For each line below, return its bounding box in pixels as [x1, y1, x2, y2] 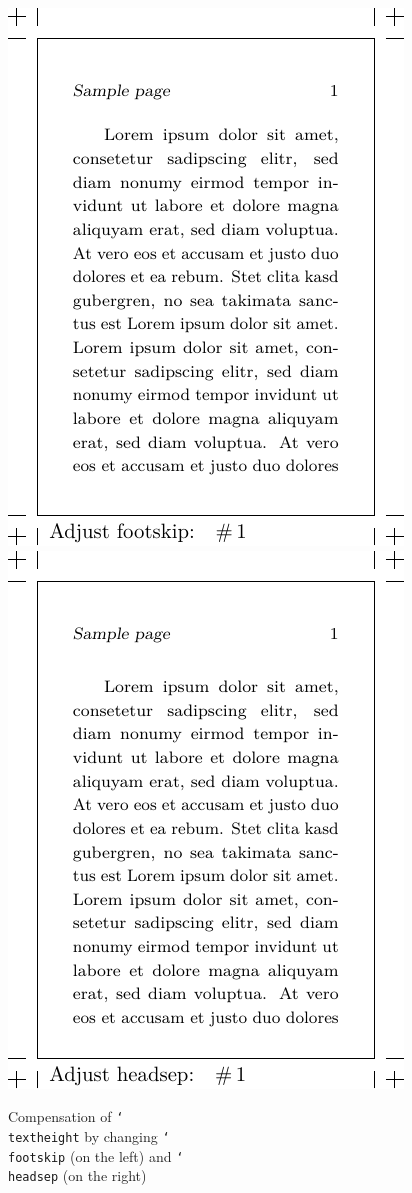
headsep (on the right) [8, 1165, 147, 1186]
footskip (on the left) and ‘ [8, 1145, 184, 1166]
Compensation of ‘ [8, 1106, 124, 1127]
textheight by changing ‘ [8, 1125, 170, 1146]
